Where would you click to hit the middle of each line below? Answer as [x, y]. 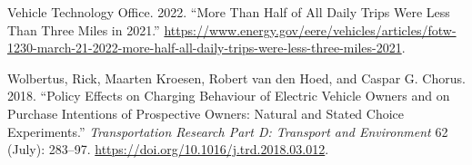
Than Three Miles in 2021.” [84, 29]
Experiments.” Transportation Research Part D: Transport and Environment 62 [228, 131]
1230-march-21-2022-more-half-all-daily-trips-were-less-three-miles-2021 [205, 48]
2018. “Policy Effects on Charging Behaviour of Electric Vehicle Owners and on [229, 96]
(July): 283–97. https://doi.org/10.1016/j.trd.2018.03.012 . [168, 149]
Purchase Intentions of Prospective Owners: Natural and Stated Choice [206, 113]
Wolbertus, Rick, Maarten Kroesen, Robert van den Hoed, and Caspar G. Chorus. [236, 78]
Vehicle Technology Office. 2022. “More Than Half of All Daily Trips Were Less [229, 12]
